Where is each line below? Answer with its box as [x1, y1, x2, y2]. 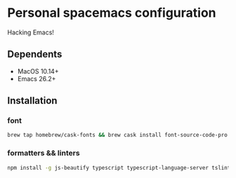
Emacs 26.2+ [17, 74, 56, 83]
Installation [7, 95, 58, 107]
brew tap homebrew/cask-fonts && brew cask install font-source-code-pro [7, 132, 228, 139]
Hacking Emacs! [7, 28, 55, 36]
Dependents [7, 48, 63, 60]
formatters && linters [7, 149, 80, 158]
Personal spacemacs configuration [7, 5, 216, 21]
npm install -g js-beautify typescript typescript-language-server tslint [7, 164, 231, 171]
